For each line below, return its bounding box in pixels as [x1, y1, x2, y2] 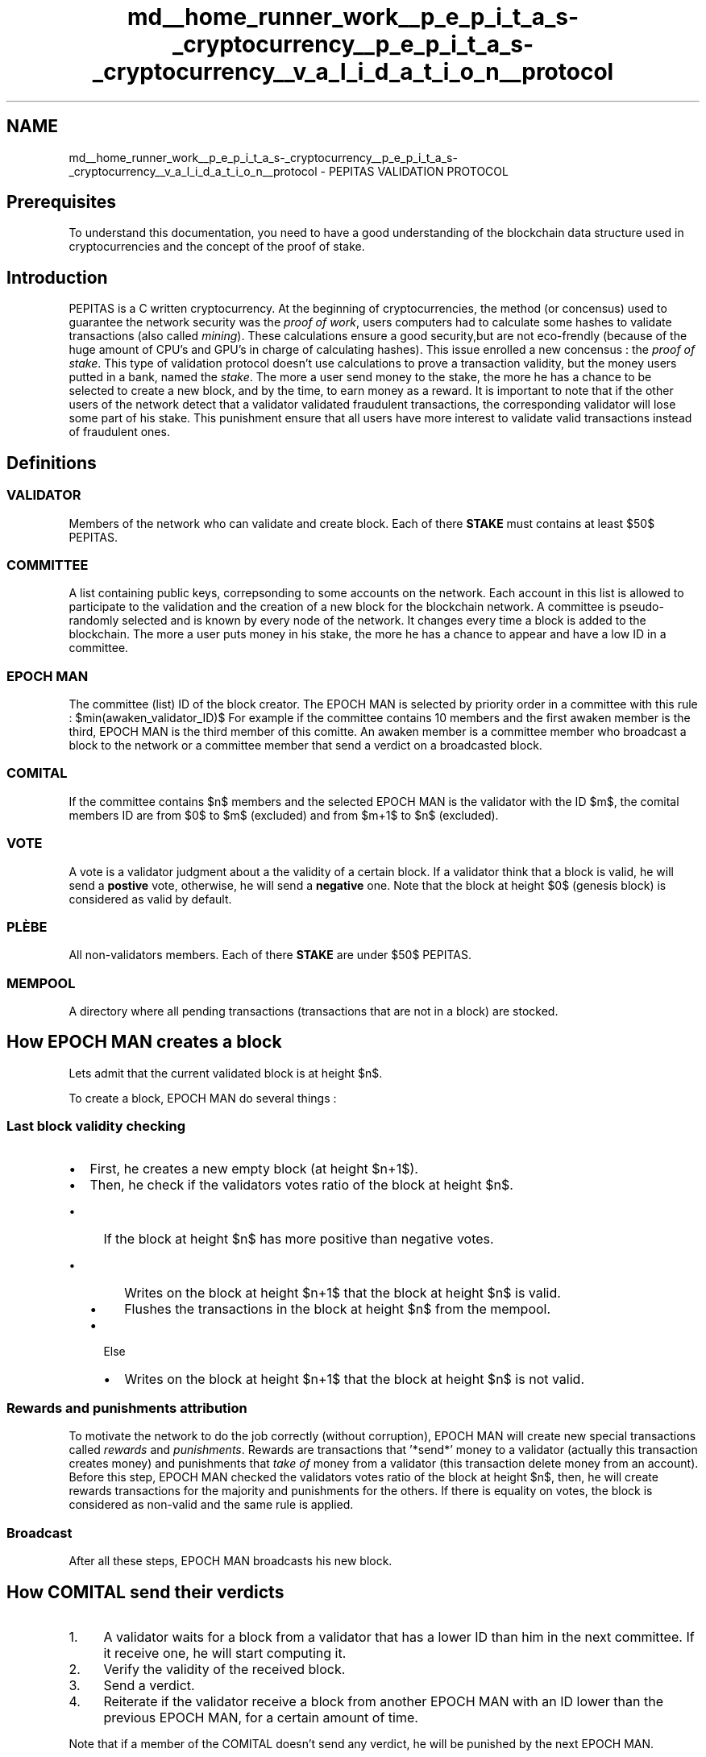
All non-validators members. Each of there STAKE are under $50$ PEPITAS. [69, 948, 471, 962]
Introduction [6, 267, 108, 288]
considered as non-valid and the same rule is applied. [69, 1497, 354, 1512]
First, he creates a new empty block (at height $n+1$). [89, 1160, 418, 1177]
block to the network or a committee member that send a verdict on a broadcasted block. [69, 738, 542, 752]
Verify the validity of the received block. [103, 1660, 346, 1677]
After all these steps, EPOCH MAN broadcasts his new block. [69, 1554, 392, 1568]
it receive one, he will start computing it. [103, 1644, 347, 1661]
